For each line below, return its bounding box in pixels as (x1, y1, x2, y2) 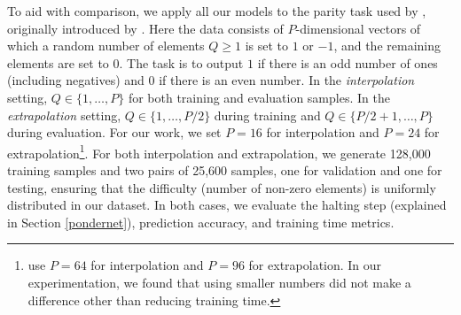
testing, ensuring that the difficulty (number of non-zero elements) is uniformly (7, 178, 436, 196)
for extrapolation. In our (248, 256, 382, 274)
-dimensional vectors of (295, 19, 421, 37)
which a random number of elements (7, 36, 205, 55)
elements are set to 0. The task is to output (7, 53, 244, 72)
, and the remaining (333, 36, 441, 55)
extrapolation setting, (7, 105, 121, 124)
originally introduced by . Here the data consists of (7, 19, 284, 37)
